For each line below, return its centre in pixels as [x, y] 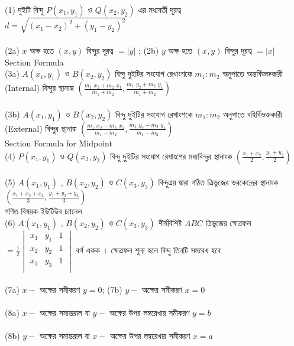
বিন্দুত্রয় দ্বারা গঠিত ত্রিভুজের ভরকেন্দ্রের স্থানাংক [218, 182]
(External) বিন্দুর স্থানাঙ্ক [41, 128]
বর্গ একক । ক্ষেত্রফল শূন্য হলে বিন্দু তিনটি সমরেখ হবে [148, 250]
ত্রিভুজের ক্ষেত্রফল [228, 222]
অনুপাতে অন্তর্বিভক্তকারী [253, 74]
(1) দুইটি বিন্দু [24, 9]
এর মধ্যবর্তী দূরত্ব [159, 9]
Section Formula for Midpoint [59, 143]
